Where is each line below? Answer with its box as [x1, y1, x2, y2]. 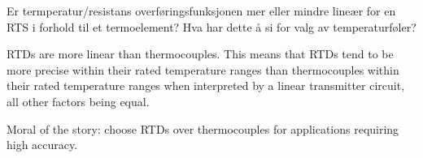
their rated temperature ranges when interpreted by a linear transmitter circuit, [7, 77, 405, 94]
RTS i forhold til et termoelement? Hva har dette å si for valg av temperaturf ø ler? [7, 18, 416, 35]
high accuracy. [7, 136, 78, 153]
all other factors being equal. [7, 92, 150, 109]
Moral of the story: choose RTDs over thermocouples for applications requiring [7, 120, 399, 137]
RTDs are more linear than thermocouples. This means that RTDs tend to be [7, 45, 394, 62]
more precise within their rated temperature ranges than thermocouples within [7, 61, 399, 78]
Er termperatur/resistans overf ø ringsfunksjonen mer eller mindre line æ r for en [7, 2, 396, 19]
